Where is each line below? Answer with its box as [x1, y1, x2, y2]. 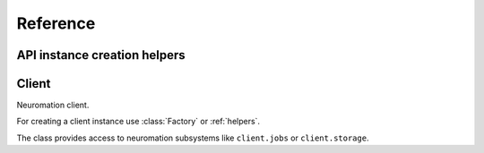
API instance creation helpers [16, 47, 186, 63]
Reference [16, 13, 96, 33]
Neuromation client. [16, 99, 90, 111]
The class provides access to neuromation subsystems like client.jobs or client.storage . [16, 132, 369, 143]
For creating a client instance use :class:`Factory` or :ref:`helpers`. [16, 116, 260, 127]
